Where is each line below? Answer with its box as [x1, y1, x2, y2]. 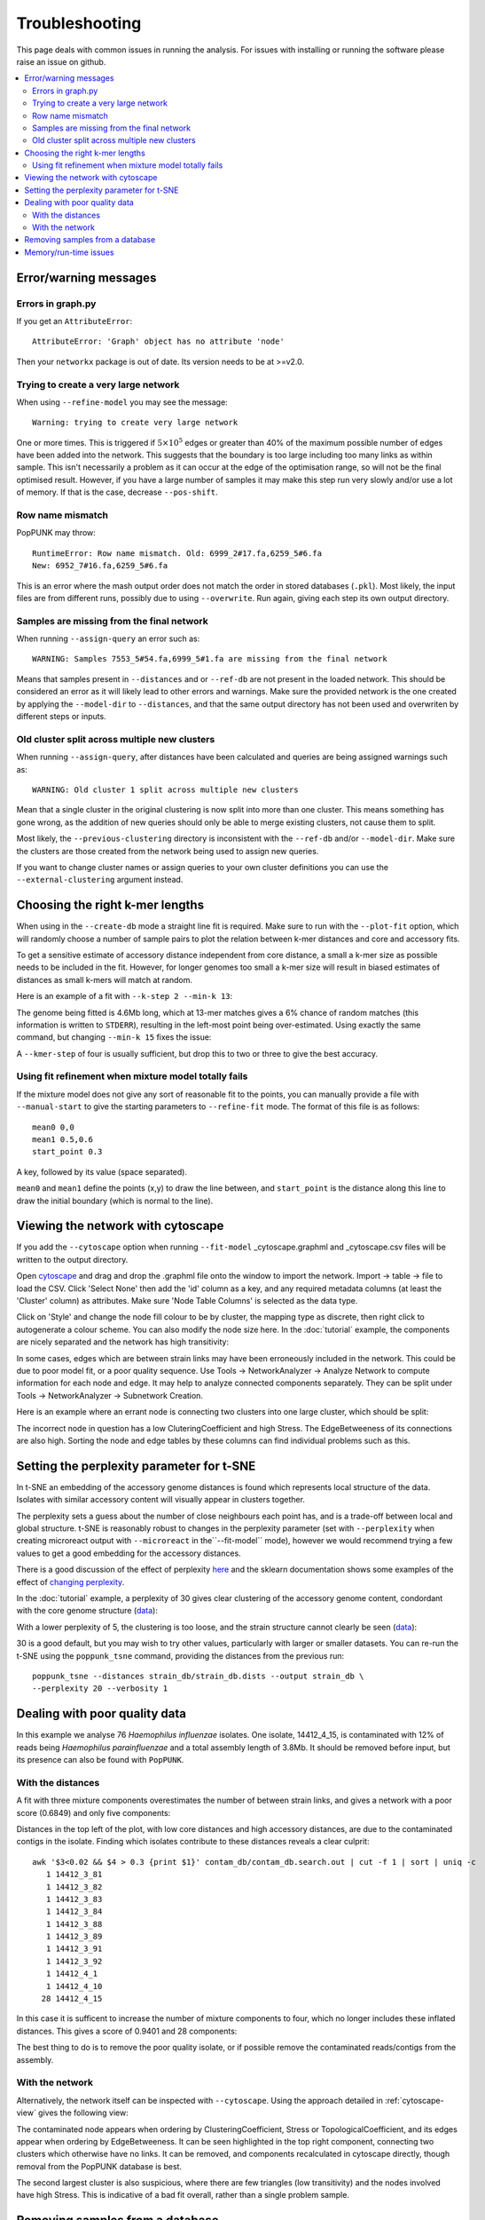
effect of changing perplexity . [16, 1576, 125, 1587]
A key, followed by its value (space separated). [16, 1166, 188, 1177]
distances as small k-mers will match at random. [16, 974, 192, 985]
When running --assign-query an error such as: [16, 633, 200, 644]
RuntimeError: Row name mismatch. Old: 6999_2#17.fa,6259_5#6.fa [32, 548, 323, 559]
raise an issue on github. [16, 56, 106, 67]
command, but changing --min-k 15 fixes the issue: [16, 1032, 212, 1043]
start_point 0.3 [32, 1146, 103, 1157]
